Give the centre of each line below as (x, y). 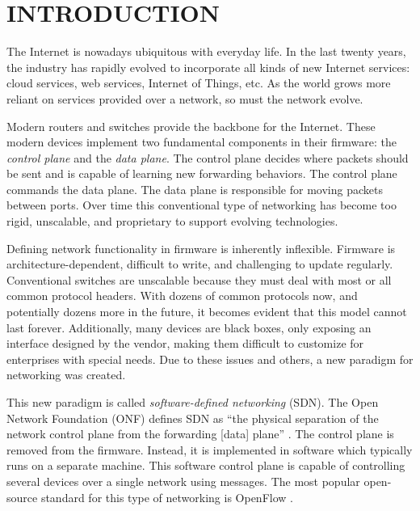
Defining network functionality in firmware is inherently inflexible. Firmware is (201, 248)
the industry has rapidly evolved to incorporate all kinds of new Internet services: (208, 67)
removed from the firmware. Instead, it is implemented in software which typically (210, 449)
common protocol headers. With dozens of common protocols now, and (182, 296)
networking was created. (66, 375)
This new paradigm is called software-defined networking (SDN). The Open (193, 402)
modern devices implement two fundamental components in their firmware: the (202, 142)
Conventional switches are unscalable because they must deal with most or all (199, 279)
